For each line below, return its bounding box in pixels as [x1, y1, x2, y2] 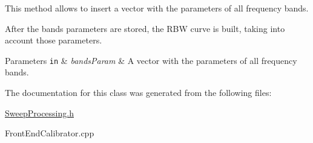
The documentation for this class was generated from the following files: [5, 86, 272, 99]
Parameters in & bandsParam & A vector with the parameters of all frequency [5, 54, 297, 66]
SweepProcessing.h [5, 106, 74, 119]
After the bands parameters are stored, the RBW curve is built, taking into [5, 22, 285, 34]
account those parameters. [5, 34, 102, 46]
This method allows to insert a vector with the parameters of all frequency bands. [5, 2, 309, 14]
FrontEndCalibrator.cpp [5, 127, 94, 139]
